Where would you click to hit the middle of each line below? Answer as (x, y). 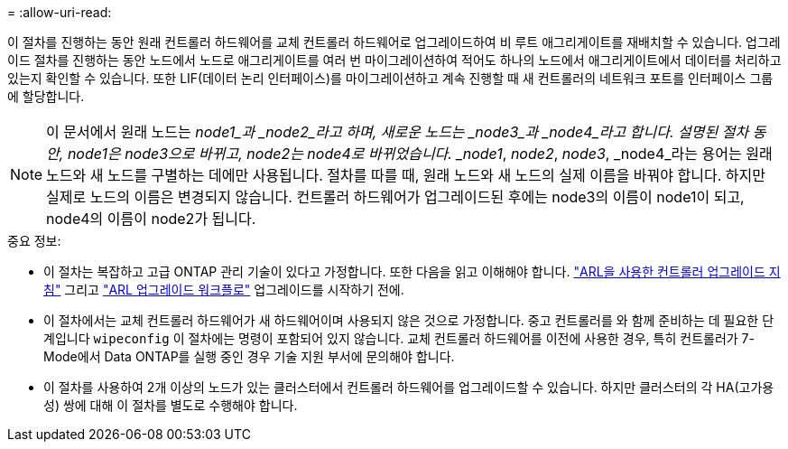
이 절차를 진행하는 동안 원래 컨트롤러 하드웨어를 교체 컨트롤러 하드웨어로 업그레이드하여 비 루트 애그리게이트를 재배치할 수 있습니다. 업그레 (394, 42)
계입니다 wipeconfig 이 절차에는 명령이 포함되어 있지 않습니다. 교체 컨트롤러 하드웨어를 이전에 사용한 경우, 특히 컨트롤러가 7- (399, 338)
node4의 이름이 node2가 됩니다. (151, 219)
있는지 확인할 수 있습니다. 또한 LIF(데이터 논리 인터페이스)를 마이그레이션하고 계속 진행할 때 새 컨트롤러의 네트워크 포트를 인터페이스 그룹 (390, 78)
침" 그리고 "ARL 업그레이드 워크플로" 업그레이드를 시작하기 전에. (224, 290)
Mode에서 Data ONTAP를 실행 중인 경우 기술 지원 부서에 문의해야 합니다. (249, 356)
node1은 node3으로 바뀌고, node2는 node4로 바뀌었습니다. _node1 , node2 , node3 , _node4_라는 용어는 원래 (420, 154)
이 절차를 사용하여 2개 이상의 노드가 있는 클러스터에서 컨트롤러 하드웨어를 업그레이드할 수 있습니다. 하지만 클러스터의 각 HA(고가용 (409, 387)
